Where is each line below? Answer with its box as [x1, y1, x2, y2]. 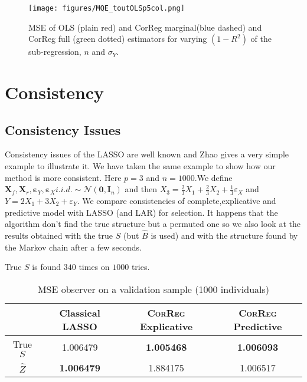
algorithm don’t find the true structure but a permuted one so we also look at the [5, 218, 301, 230]
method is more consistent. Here [5, 171, 122, 183]
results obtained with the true [5, 229, 113, 242]
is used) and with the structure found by [151, 229, 298, 242]
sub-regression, [28, 45, 81, 58]
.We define [194, 171, 233, 183]
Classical [59, 305, 100, 320]
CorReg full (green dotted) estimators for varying [28, 32, 207, 45]
